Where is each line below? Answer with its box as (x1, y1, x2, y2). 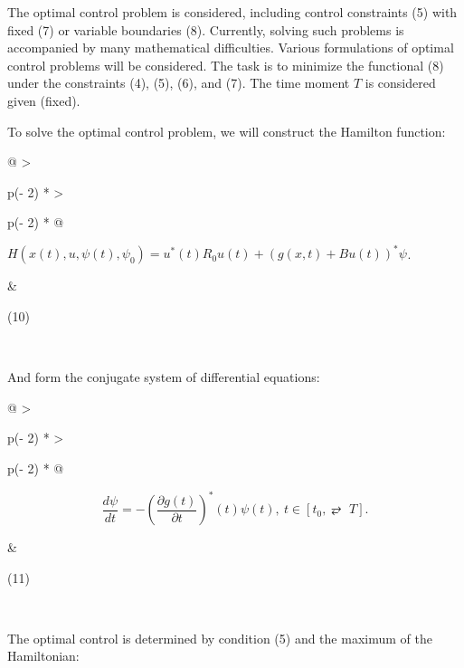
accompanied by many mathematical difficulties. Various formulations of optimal (7, 38, 454, 57)
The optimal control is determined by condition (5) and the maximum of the (7, 628, 432, 647)
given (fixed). (7, 91, 80, 110)
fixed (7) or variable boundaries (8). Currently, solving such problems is (7, 20, 404, 39)
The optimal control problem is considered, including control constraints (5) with (7, 3, 458, 21)
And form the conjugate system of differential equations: (7, 367, 320, 386)
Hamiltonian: (7, 646, 80, 665)
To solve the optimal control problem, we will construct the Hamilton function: (7, 121, 446, 140)
